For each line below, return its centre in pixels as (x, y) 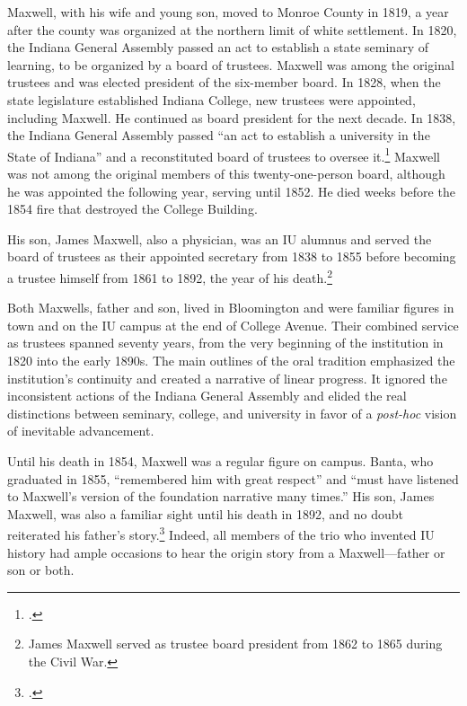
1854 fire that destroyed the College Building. (132, 209)
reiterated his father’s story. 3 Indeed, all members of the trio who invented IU (221, 533)
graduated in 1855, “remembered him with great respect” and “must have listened (233, 478)
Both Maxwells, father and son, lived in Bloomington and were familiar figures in (231, 308)
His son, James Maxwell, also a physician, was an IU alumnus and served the (220, 238)
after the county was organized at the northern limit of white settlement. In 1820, (232, 29)
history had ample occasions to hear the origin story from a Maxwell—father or (226, 552)
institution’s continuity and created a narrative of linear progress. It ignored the (227, 378)
